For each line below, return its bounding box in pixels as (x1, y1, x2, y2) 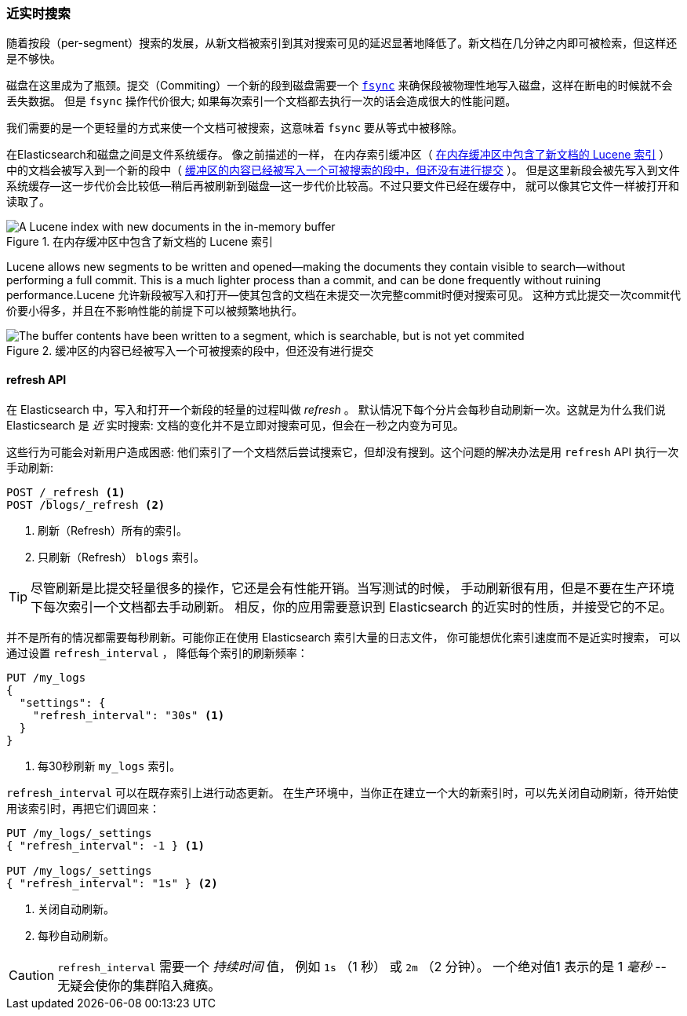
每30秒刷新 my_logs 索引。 (38, 758, 181, 773)
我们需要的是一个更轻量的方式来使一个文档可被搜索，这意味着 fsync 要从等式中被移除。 (6, 121, 463, 135)
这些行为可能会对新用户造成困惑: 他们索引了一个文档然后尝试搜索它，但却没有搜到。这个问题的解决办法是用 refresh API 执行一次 (6, 444, 679, 459)
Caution (9, 967, 55, 983)
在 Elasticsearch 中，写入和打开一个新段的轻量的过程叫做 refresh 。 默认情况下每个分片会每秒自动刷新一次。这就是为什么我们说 (6, 402, 666, 416)
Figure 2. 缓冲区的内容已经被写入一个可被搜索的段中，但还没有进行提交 (6, 344, 374, 358)
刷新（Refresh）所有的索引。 (38, 523, 188, 537)
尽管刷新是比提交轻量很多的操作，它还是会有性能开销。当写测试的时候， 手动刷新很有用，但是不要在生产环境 (31, 579, 674, 596)
